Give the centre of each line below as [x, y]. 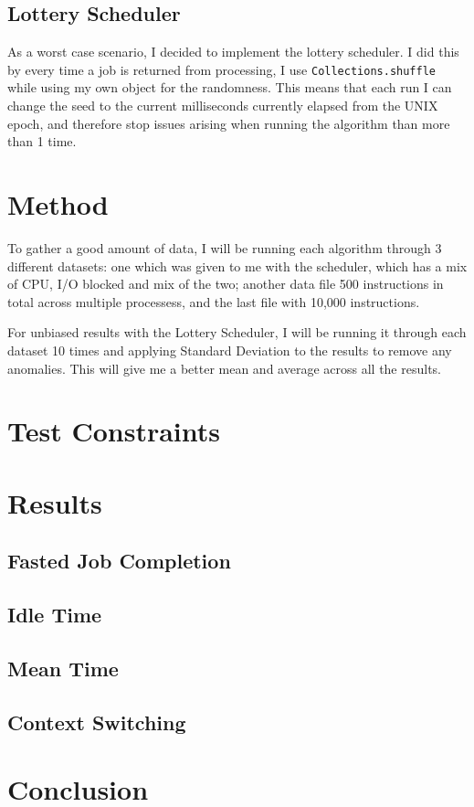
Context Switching [97, 722]
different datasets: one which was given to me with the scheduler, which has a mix [237, 265]
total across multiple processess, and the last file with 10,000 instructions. [214, 301]
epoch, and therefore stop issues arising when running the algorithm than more [229, 123]
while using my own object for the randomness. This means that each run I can [230, 87]
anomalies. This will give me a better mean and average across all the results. [224, 368]
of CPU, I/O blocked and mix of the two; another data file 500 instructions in [226, 284]
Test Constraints [114, 431]
